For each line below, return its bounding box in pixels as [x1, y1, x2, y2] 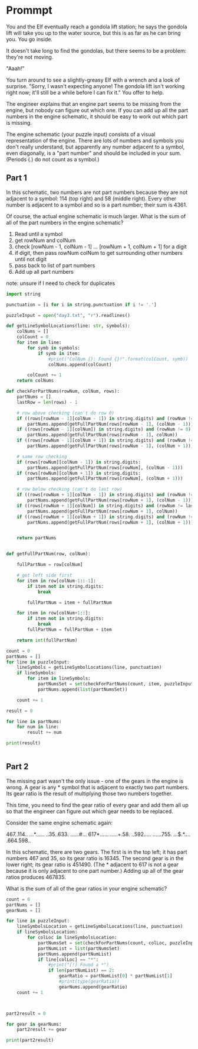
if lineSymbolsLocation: [16, 929, 78, 935]
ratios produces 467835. [6, 873, 66, 880]
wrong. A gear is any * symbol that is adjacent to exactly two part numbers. [6, 783, 190, 791]
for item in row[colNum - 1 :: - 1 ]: [16, 578, 96, 584]
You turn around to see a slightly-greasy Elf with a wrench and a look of [6, 76, 180, 83]
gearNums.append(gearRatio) [58, 984, 128, 990]
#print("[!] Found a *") [48, 962, 110, 968]
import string [6, 291, 41, 297]
